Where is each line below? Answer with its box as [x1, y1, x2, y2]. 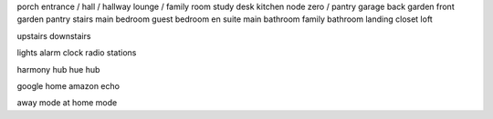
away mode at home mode [16, 97, 118, 108]
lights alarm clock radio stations [16, 47, 137, 58]
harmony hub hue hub [16, 64, 100, 74]
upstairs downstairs [16, 30, 91, 41]
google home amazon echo [16, 80, 121, 91]
